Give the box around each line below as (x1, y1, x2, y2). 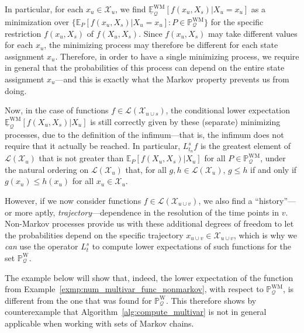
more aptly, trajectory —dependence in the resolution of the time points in (15, 206, 279, 218)
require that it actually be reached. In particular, (5, 140, 181, 152)
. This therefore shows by (165, 294, 257, 306)
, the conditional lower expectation (165, 104, 290, 116)
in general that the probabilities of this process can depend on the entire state (5, 61, 285, 74)
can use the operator (5, 240, 78, 252)
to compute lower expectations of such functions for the (92, 240, 291, 252)
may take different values (208, 27, 298, 39)
